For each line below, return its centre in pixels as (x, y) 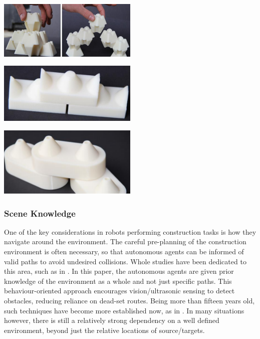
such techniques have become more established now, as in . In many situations (124, 310)
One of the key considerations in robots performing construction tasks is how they (130, 231)
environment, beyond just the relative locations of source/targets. (104, 330)
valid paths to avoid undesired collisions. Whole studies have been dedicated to (125, 261)
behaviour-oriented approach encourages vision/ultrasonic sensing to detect (119, 291)
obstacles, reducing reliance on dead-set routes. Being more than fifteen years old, (129, 301)
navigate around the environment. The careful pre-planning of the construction (125, 241)
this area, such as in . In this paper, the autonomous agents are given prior (119, 271)
